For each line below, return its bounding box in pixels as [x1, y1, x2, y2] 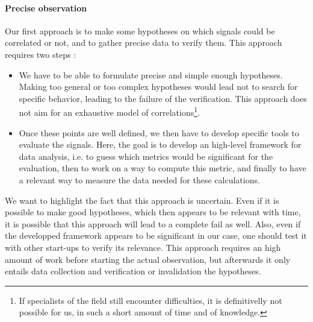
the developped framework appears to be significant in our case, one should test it [5, 229, 307, 242]
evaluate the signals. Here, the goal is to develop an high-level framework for [19, 138, 302, 151]
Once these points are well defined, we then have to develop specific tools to [19, 126, 299, 139]
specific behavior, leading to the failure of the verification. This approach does [19, 92, 307, 104]
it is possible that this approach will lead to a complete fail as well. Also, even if [5, 217, 301, 230]
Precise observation [5, 1, 87, 14]
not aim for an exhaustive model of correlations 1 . [19, 104, 200, 119]
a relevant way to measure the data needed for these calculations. [19, 173, 260, 186]
